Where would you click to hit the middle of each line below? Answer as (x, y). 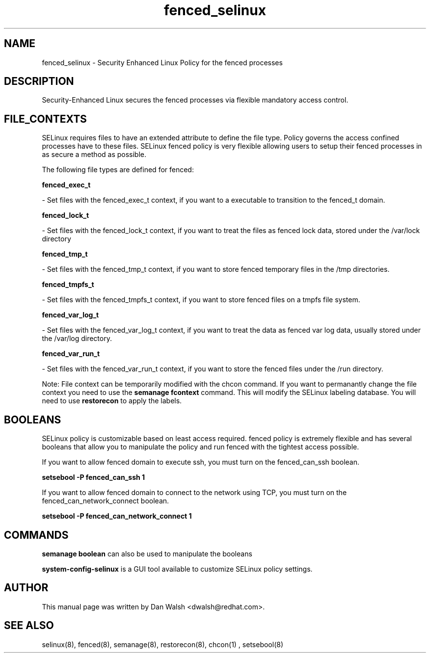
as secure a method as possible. (94, 155)
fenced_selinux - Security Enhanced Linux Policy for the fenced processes (162, 62)
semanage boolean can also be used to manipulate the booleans (147, 553)
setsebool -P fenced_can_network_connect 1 (117, 516)
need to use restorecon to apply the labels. (112, 401)
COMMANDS (36, 535)
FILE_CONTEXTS (45, 119)
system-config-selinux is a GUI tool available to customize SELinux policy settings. (177, 569)
